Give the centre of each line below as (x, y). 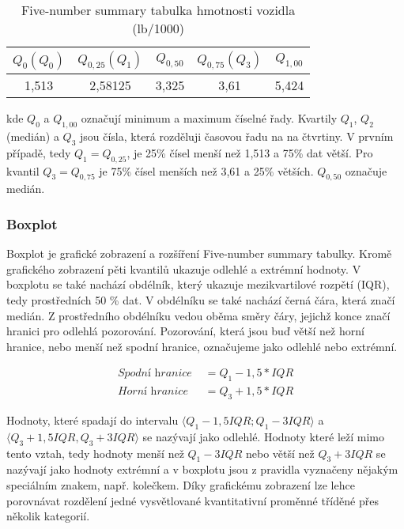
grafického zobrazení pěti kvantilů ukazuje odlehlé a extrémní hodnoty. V (184, 268)
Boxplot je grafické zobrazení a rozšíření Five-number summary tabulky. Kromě (199, 253)
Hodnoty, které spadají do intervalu (93, 420)
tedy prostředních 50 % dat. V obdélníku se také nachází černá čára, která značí (201, 299)
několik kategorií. (48, 516)
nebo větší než (280, 453)
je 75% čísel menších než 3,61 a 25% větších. (206, 170)
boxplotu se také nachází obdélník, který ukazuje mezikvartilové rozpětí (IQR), (198, 284)
